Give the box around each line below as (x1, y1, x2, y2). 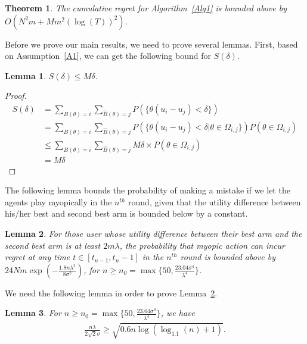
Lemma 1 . (5, 69, 46, 82)
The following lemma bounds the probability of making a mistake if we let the (5, 184, 290, 196)
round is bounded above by (180, 251, 276, 263)
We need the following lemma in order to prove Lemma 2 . (5, 286, 218, 299)
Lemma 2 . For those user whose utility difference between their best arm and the (5, 227, 302, 240)
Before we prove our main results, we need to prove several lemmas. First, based (5, 37, 298, 50)
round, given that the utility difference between (128, 195, 301, 208)
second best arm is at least (5, 239, 101, 251)
